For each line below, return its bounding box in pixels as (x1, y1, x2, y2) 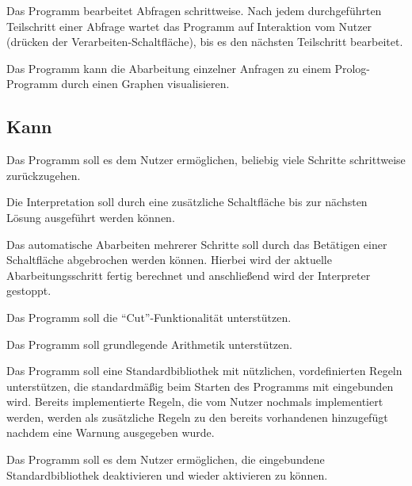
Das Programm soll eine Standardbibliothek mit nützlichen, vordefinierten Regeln (6, 362, 402, 379)
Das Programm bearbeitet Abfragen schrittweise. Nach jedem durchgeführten (6, 2, 382, 18)
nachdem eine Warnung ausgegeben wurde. (6, 424, 215, 441)
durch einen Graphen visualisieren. (61, 75, 230, 92)
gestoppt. (6, 282, 51, 299)
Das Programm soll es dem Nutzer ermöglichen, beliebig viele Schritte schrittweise (6, 151, 406, 168)
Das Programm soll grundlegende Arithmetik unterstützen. (6, 335, 292, 352)
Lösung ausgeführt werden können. (6, 209, 175, 225)
